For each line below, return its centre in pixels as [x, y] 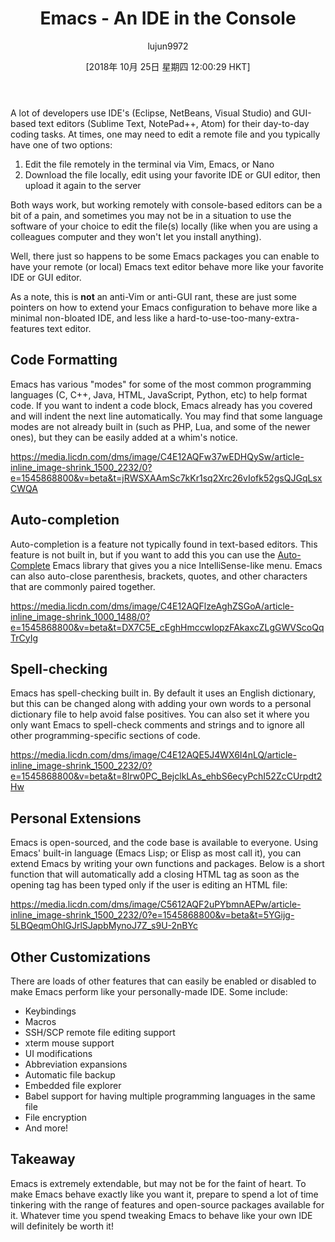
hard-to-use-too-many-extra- [238, 318]
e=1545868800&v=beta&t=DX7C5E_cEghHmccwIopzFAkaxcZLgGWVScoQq [167, 627]
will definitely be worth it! [62, 1226]
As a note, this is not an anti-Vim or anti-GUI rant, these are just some [153, 296]
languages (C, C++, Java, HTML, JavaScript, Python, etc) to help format [159, 394]
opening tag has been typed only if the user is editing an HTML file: [149, 885]
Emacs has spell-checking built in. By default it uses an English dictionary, [163, 693]
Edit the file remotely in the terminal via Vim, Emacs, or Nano [149, 164]
